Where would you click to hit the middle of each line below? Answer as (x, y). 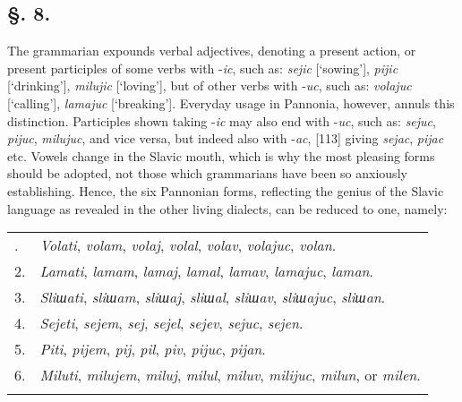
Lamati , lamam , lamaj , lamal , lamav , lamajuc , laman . (207, 271)
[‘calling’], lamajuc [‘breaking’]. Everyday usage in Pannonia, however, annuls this (231, 103)
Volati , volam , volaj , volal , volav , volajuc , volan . (188, 245)
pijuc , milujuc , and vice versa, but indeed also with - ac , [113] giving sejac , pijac (226, 138)
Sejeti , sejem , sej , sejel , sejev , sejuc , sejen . (171, 323)
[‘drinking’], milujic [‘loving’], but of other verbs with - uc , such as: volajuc (210, 86)
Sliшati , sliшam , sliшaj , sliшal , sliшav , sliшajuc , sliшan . (213, 297)
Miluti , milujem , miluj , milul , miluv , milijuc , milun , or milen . (230, 375)
